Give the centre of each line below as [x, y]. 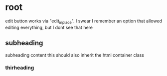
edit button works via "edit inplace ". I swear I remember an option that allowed [84, 21]
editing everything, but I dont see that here [49, 27]
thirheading [20, 68]
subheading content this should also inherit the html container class [75, 55]
